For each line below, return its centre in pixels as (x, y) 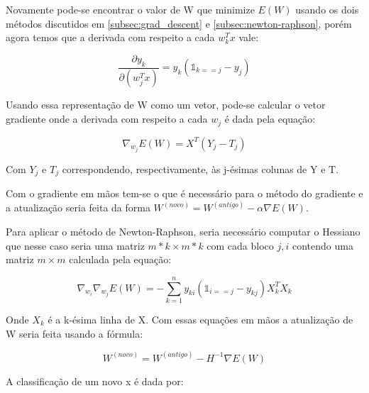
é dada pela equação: (270, 119)
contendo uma (323, 245)
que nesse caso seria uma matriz (75, 245)
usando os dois (327, 9)
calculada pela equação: (120, 259)
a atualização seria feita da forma (78, 207)
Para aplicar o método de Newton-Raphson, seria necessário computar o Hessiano (183, 232)
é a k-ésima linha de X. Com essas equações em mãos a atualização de (200, 319)
